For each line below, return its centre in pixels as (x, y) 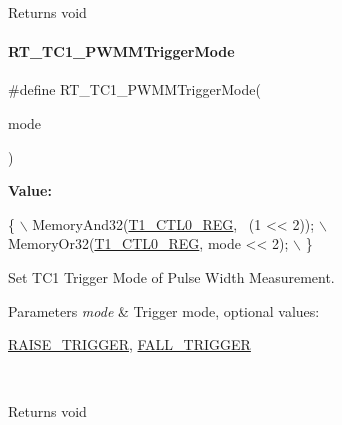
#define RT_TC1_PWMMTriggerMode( (134, 89)
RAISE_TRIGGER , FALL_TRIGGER (129, 344)
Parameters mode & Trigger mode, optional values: (164, 310)
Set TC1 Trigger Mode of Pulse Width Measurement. (171, 276)
